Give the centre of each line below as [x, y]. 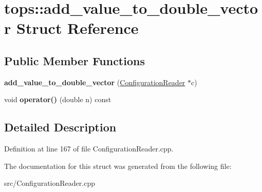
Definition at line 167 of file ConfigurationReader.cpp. [89, 149]
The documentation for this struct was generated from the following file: [118, 166]
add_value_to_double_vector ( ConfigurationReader [95, 82]
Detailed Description [60, 127]
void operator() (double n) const [58, 99]
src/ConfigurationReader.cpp [50, 183]
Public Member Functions [74, 60]
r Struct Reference [71, 28]
